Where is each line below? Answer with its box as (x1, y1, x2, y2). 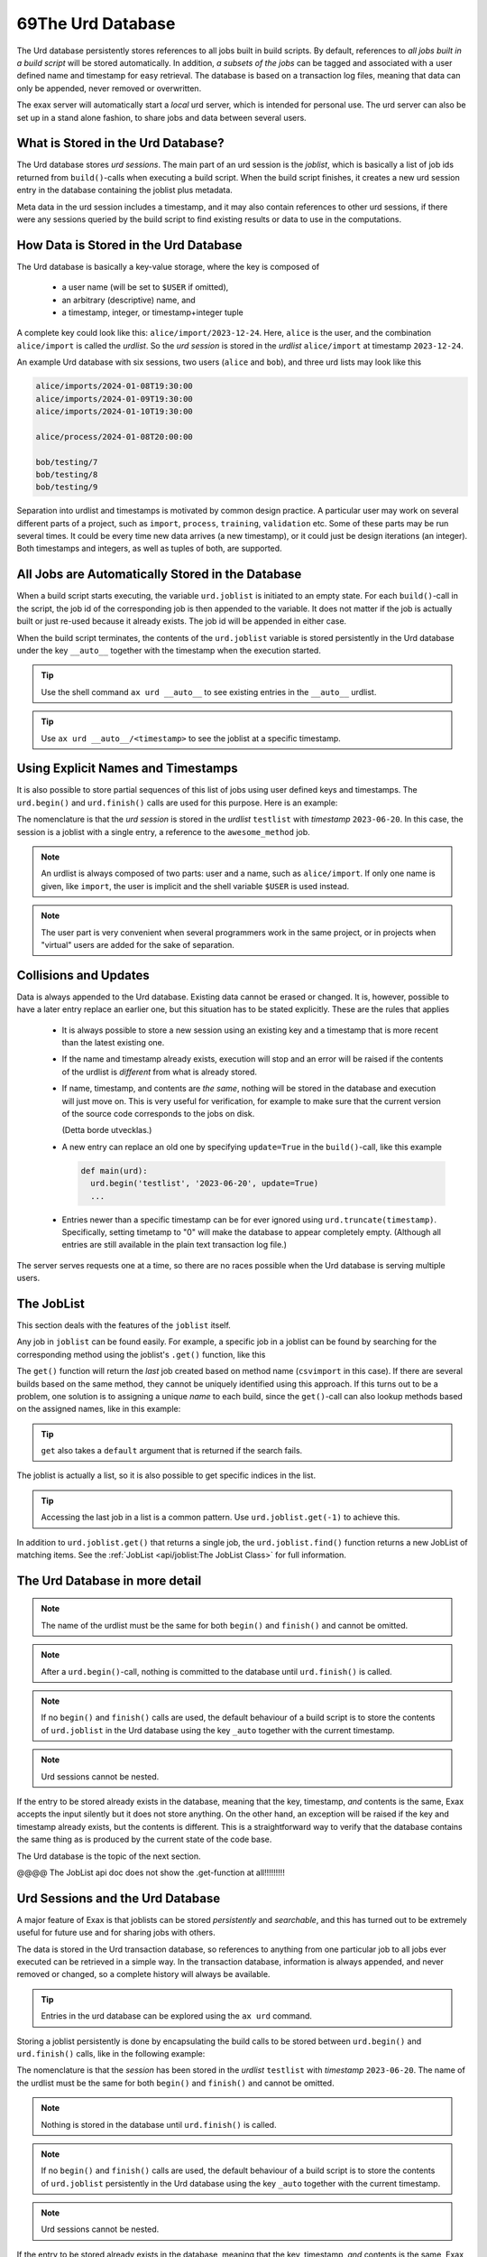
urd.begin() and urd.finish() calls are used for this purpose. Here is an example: (16, 797, 338, 808)
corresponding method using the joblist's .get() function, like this (16, 1349, 266, 1360)
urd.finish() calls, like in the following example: (16, 2048, 206, 2058)
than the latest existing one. (61, 1037, 165, 1048)
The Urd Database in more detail (16, 1573, 202, 1588)
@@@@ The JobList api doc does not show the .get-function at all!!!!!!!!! (16, 1867, 286, 1878)
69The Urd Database (16, 14, 176, 33)
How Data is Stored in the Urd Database (16, 237, 243, 253)
